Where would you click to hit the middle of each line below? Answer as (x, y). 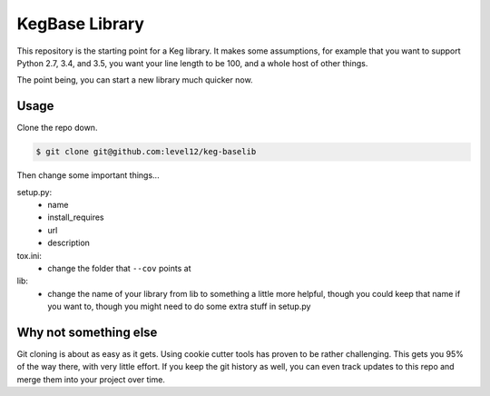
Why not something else (87, 332)
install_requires (76, 217)
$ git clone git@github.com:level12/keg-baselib (146, 152)
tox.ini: (29, 255)
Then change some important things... (88, 175)
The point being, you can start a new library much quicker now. (135, 80)
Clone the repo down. (57, 128)
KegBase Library (81, 24)
